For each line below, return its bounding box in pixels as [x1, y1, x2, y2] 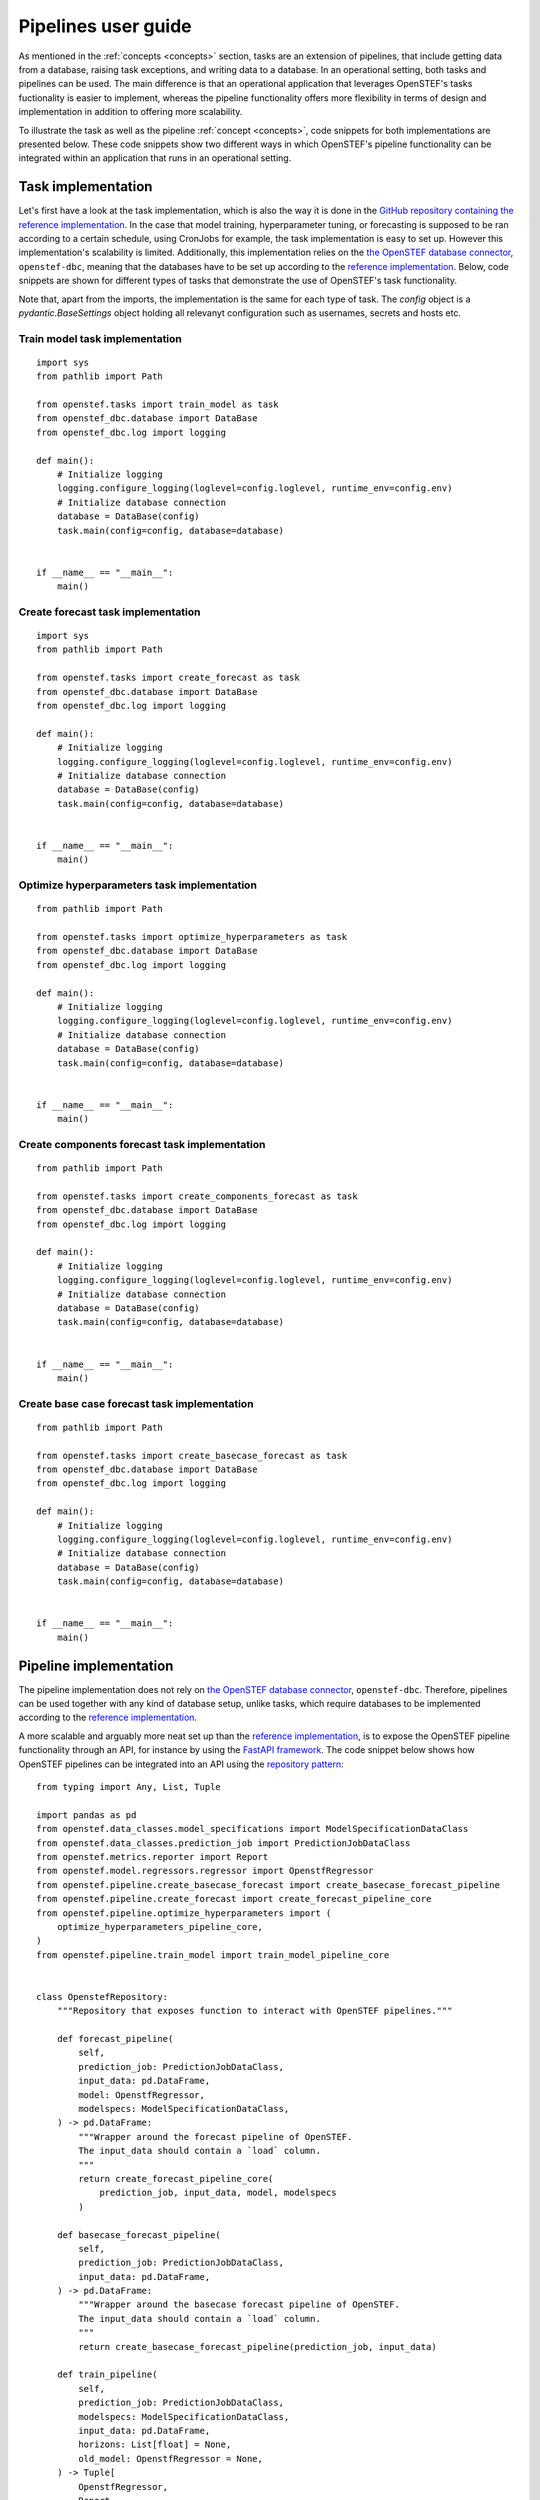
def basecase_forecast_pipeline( [56, 2229, 222, 2240]
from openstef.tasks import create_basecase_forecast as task [36, 1450, 348, 1461]
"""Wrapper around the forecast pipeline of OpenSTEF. [78, 2131, 353, 2142]
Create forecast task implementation [18, 605, 201, 619]
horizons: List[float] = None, [78, 2439, 232, 2450]
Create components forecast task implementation [18, 1137, 266, 1151]
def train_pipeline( [56, 2369, 158, 2380]
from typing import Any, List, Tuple [36, 1781, 222, 1793]
